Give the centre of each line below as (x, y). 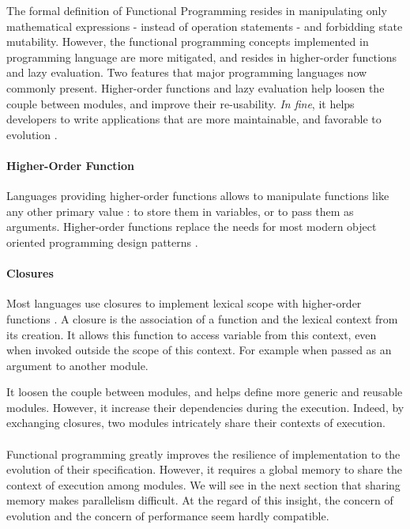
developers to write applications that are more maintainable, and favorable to (194, 119)
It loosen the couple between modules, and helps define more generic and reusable (205, 392)
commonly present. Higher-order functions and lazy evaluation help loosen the (196, 87)
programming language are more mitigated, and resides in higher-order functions (202, 57)
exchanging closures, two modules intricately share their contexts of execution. (196, 423)
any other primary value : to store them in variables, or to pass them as (180, 211)
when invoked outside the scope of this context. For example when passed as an (199, 350)
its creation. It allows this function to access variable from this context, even (192, 334)
